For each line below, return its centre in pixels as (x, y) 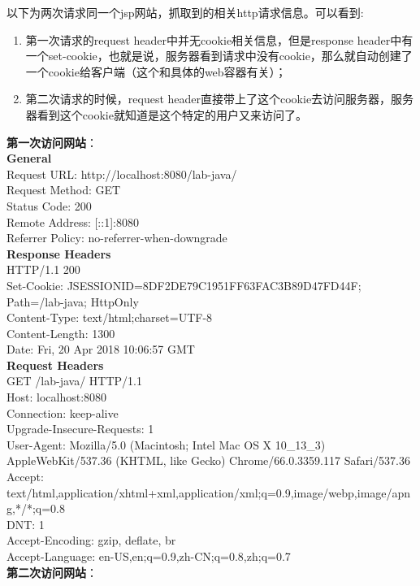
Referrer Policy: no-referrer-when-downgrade (117, 238)
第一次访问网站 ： (52, 142)
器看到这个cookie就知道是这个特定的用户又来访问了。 (166, 114)
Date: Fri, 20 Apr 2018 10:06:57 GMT (101, 349)
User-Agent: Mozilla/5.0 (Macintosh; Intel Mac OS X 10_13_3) (166, 444)
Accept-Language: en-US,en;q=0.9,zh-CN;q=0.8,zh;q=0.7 (149, 556)
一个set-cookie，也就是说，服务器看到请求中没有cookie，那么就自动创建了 (219, 56)
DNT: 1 (26, 524)
